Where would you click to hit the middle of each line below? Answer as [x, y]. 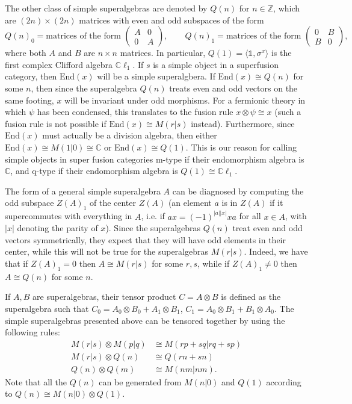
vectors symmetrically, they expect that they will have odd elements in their [145, 239]
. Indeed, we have [276, 251]
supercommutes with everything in [69, 216]
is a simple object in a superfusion [216, 64]
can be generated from [140, 381]
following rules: [32, 332]
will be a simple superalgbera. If [156, 76]
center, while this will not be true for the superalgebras [107, 251]
